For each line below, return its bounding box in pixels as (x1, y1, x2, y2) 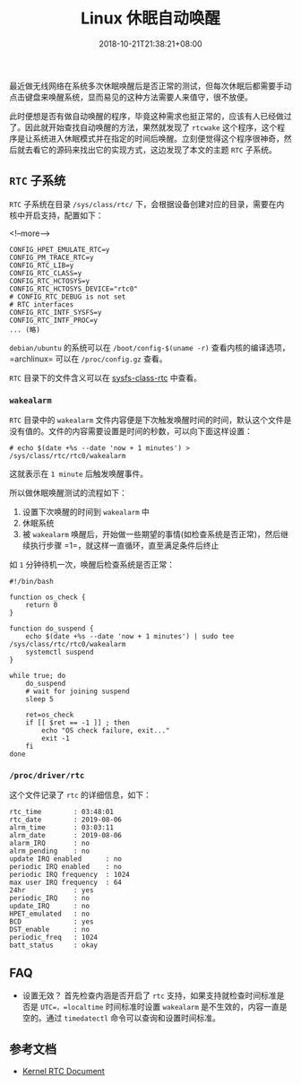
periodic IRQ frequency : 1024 (9, 871, 130, 880)
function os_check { (9, 593, 87, 602)
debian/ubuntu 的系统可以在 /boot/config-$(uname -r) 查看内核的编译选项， (9, 342, 290, 352)
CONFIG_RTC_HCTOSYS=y (9, 276, 90, 285)
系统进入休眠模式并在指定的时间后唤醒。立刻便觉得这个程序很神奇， (32, 133, 284, 143)
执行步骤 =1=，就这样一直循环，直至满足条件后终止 (30, 540, 219, 551)
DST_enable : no (9, 925, 90, 934)
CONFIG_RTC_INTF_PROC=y (9, 316, 99, 325)
